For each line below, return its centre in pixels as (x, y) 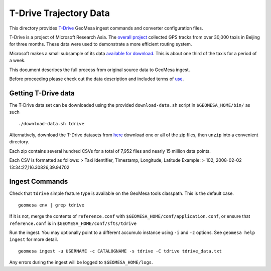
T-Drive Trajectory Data (59, 13)
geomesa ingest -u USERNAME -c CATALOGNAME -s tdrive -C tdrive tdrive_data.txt (120, 251)
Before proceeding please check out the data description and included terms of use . (97, 79)
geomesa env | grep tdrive (51, 205)
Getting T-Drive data (42, 93)
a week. (18, 61)
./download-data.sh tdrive (51, 123)
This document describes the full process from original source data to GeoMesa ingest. (100, 70)
